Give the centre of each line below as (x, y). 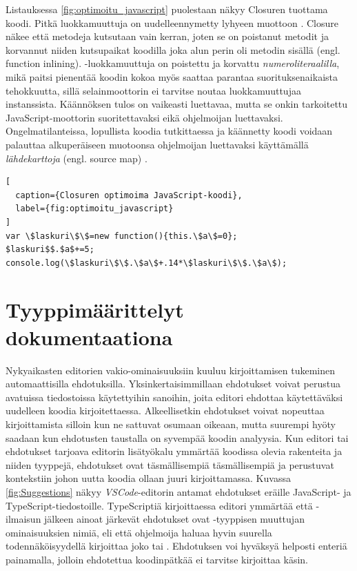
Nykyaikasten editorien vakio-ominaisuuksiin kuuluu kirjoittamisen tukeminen (171, 370)
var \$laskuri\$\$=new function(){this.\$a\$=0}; (122, 236)
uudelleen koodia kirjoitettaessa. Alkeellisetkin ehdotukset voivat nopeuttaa (165, 410)
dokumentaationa (89, 337)
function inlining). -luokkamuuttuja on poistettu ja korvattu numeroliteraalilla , (173, 63)
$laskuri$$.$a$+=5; (50, 250)
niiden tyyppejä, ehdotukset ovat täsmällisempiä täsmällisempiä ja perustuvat (170, 464)
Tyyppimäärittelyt (95, 310)
